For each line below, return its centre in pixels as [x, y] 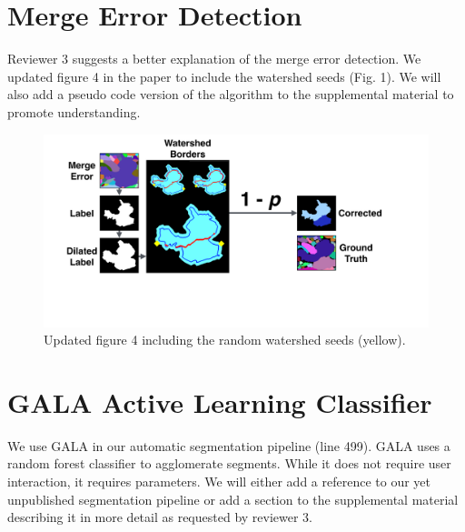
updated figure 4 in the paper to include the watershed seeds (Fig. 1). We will [224, 76]
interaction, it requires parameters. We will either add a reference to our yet [219, 481]
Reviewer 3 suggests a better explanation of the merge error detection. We [214, 59]
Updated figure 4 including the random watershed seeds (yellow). [225, 340]
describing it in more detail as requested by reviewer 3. [160, 517]
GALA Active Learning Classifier [220, 402]
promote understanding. [74, 111]
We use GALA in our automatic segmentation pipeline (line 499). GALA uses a [229, 445]
